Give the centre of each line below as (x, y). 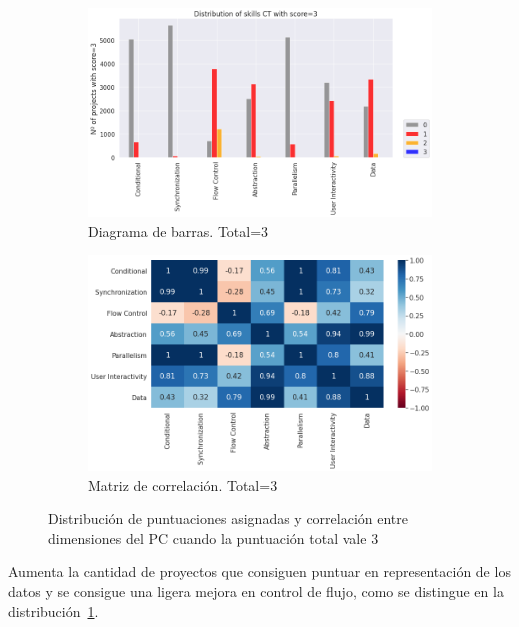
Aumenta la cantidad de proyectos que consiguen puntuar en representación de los (259, 571)
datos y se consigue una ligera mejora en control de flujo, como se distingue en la (256, 590)
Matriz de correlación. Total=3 (183, 484)
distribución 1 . (53, 610)
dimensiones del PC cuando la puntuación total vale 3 (213, 537)
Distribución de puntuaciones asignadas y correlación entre (228, 518)
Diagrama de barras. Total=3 (178, 230)
